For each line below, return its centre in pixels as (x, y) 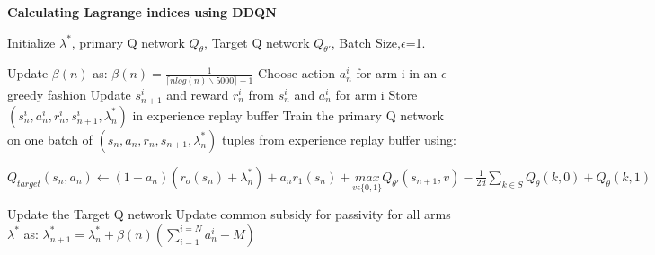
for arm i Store (376, 94)
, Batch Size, (366, 42)
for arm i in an (397, 73)
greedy (26, 94)
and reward (198, 94)
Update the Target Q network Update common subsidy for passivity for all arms (229, 214)
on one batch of (50, 139)
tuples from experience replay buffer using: (339, 139)
